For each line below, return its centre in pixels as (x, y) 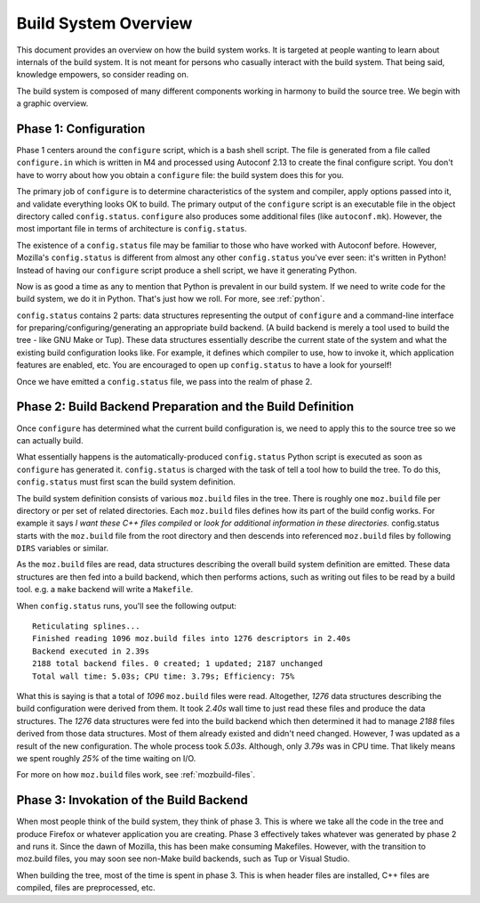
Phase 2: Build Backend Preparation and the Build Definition (185, 407)
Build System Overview (104, 23)
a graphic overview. (52, 103)
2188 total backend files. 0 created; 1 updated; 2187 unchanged (178, 664)
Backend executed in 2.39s (91, 651)
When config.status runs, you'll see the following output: (127, 606)
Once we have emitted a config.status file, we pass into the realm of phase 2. (164, 381)
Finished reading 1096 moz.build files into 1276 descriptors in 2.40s (192, 639)
